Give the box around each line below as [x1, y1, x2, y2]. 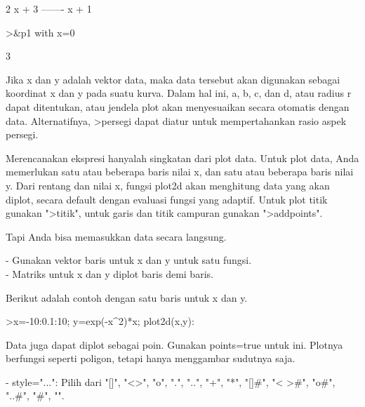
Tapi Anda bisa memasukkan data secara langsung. [6, 229, 227, 243]
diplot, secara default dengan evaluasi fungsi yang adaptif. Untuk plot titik [6, 192, 328, 206]
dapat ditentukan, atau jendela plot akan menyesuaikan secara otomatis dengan [6, 99, 350, 114]
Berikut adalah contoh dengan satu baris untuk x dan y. [6, 290, 248, 305]
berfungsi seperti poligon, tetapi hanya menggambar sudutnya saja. [6, 351, 296, 366]
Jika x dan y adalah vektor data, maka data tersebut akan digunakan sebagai [6, 72, 340, 86]
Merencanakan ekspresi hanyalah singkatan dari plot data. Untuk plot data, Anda [6, 150, 359, 165]
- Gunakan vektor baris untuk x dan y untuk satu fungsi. [6, 253, 252, 267]
